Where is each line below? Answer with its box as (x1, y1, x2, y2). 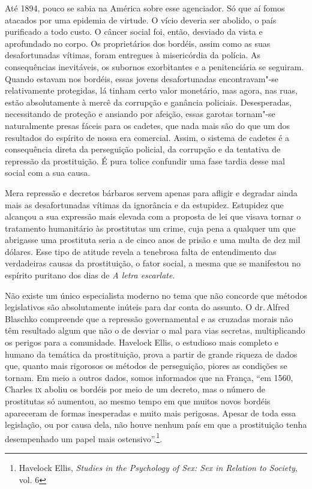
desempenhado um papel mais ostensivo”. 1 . (5, 430, 163, 445)
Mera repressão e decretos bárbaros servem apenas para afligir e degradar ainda (5, 186, 298, 199)
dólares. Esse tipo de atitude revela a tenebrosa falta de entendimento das (5, 245, 277, 257)
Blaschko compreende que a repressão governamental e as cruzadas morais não (5, 312, 293, 325)
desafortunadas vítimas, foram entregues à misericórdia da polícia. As (5, 49, 261, 61)
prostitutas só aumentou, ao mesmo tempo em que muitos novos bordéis (5, 395, 271, 407)
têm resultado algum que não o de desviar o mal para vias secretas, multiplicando (5, 324, 305, 337)
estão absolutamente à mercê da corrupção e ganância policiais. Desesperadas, (5, 95, 292, 108)
